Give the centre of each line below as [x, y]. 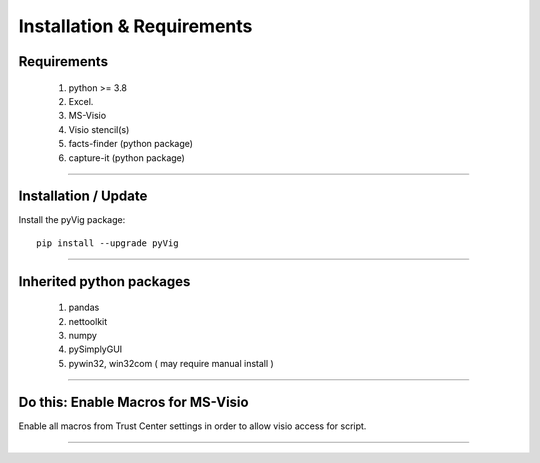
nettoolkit [88, 321]
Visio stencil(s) [99, 129]
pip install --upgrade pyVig [107, 243]
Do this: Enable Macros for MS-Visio [133, 401]
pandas [84, 307]
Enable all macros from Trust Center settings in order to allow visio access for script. [192, 426]
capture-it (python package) [126, 157]
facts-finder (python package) [131, 144]
